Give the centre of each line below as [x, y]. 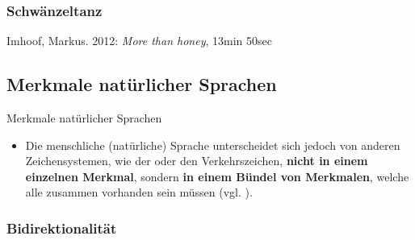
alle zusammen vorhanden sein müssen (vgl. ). [139, 192]
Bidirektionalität [62, 228]
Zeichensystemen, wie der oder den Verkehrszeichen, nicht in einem [197, 161]
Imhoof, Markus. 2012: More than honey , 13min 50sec [139, 41]
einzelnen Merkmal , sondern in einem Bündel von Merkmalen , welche [217, 176]
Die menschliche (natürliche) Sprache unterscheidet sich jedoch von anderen [213, 145]
